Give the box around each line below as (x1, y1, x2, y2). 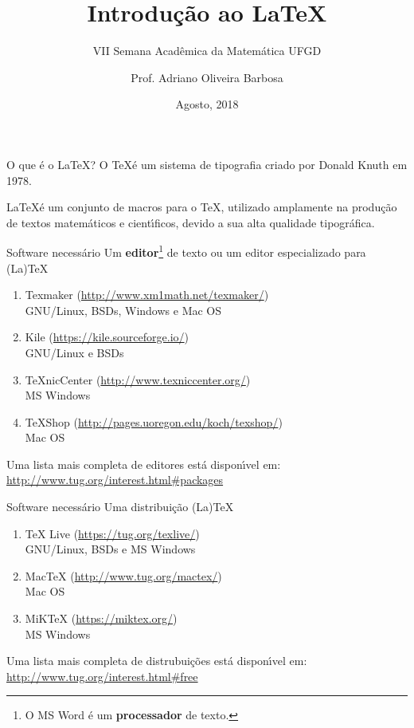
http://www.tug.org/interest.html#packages (6, 471, 224, 488)
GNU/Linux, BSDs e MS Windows (25, 541, 196, 557)
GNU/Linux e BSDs (25, 344, 124, 360)
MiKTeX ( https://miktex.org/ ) (25, 610, 178, 627)
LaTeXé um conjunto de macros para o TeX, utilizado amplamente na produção (6, 199, 397, 215)
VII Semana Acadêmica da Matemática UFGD (92, 42, 322, 59)
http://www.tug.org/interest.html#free (6, 667, 198, 684)
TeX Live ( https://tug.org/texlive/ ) (25, 525, 200, 541)
